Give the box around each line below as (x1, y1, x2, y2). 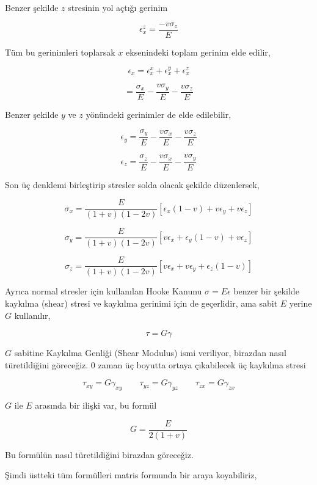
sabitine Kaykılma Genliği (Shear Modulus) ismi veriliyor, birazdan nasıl (14, 346, 286, 359)
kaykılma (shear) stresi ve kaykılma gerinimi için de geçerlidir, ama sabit (5, 296, 278, 309)
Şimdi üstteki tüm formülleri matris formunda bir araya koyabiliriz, (5, 469, 257, 481)
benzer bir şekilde (233, 285, 299, 297)
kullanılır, (14, 308, 51, 321)
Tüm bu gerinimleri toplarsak (5, 45, 115, 58)
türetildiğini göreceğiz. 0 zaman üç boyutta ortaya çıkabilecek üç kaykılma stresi (5, 358, 306, 371)
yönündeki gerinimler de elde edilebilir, (86, 108, 231, 120)
